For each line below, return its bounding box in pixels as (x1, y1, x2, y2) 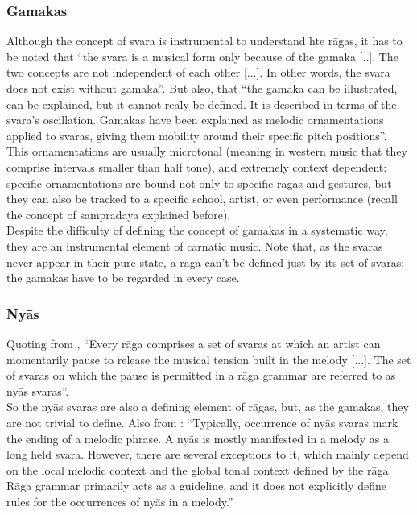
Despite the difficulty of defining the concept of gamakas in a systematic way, (6, 222, 388, 239)
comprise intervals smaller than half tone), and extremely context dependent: (6, 158, 387, 175)
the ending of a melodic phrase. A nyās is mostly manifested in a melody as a (6, 430, 389, 446)
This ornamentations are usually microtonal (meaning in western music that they (6, 143, 407, 160)
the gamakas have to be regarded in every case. (6, 269, 240, 286)
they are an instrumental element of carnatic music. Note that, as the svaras (6, 237, 383, 254)
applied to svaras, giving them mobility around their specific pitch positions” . (6, 127, 387, 143)
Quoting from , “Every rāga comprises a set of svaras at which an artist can (6, 334, 381, 351)
